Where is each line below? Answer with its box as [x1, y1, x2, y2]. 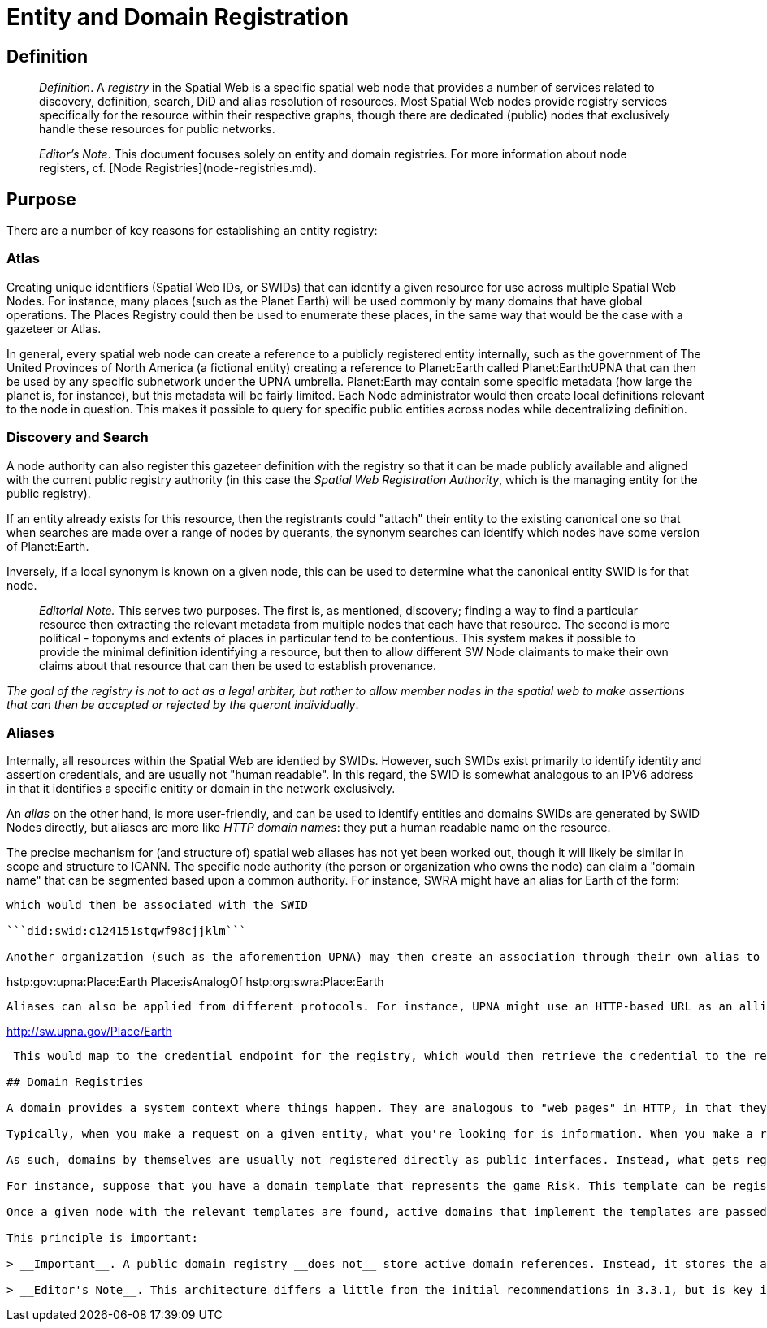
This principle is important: [6, 1231, 199, 1245]
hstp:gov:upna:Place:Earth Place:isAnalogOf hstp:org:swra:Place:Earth [6, 975, 384, 989]
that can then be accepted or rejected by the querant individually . [6, 697, 359, 712]
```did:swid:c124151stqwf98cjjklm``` [6, 924, 247, 938]
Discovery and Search [6, 429, 149, 446]
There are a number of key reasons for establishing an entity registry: [6, 223, 378, 238]
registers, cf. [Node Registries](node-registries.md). [39, 161, 317, 175]
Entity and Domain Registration [6, 3, 349, 31]
